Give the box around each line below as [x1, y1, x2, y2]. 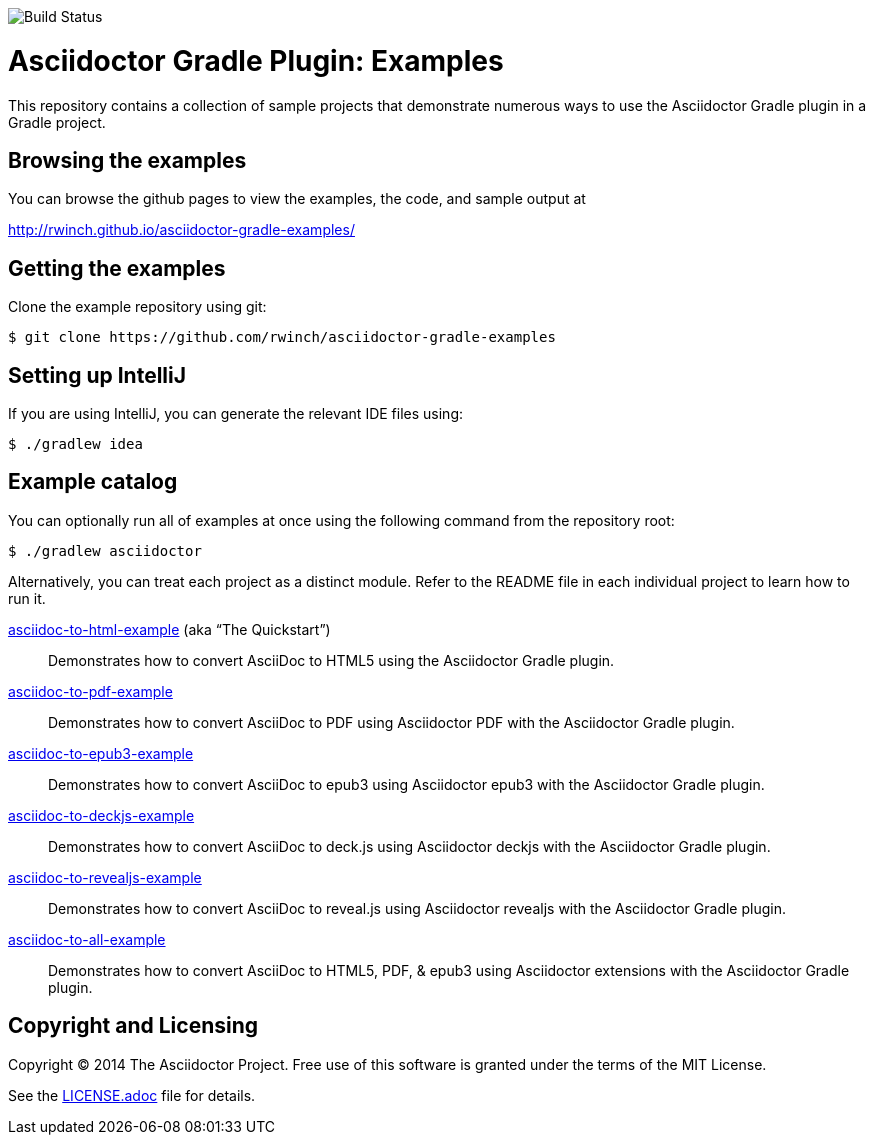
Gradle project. [8, 113, 106, 131]
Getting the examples [8, 255, 226, 281]
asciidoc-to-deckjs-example [8, 806, 195, 824]
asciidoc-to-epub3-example [8, 744, 194, 762]
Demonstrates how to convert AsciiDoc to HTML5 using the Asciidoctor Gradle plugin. [48, 651, 615, 669]
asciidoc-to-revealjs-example [8, 868, 202, 886]
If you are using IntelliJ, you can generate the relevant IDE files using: [8, 405, 464, 423]
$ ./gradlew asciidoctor [8, 542, 202, 559]
